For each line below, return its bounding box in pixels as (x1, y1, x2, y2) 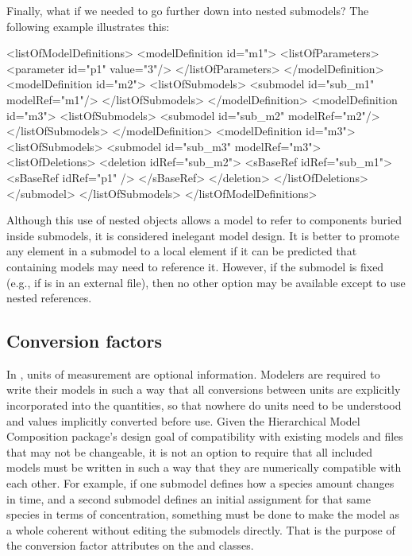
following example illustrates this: (6, 17, 170, 34)
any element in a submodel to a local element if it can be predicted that (6, 243, 357, 259)
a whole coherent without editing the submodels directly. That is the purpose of (6, 521, 395, 538)
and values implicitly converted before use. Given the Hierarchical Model (6, 412, 360, 429)
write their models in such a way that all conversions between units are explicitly (6, 381, 401, 398)
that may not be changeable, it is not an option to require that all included (6, 443, 373, 460)
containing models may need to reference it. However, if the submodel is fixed (6, 258, 384, 274)
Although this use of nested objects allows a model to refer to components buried (6, 212, 402, 228)
